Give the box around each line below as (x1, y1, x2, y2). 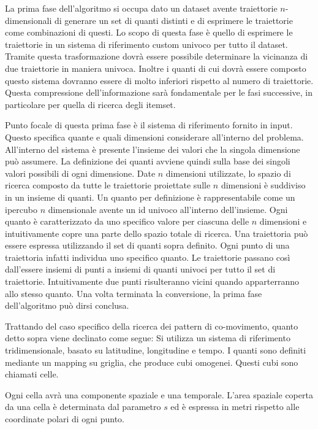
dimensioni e (259, 215, 307, 228)
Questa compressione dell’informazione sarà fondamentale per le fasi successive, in (5, 86, 313, 99)
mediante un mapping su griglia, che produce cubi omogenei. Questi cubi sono (5, 355, 298, 368)
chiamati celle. (5, 368, 59, 381)
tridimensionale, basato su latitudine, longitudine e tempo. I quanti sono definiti (5, 344, 306, 357)
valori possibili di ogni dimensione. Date (5, 166, 156, 179)
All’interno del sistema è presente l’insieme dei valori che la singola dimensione (5, 142, 300, 155)
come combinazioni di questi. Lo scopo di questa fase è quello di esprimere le (5, 26, 293, 39)
